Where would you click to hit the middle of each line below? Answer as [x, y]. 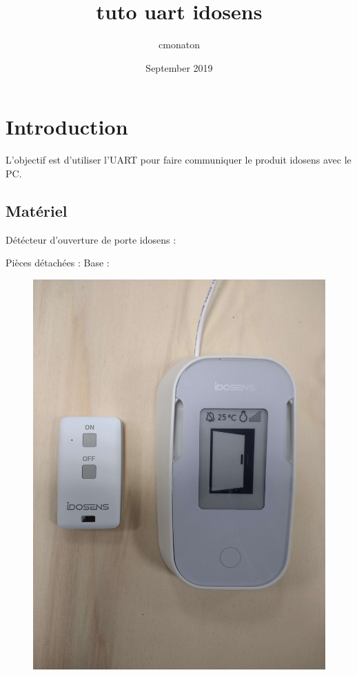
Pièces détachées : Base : [58, 263]
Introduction [67, 127]
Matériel [37, 210]
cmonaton [179, 45]
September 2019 [179, 67]
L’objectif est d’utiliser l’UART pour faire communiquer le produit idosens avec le [178, 160]
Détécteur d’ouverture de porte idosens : [91, 239]
